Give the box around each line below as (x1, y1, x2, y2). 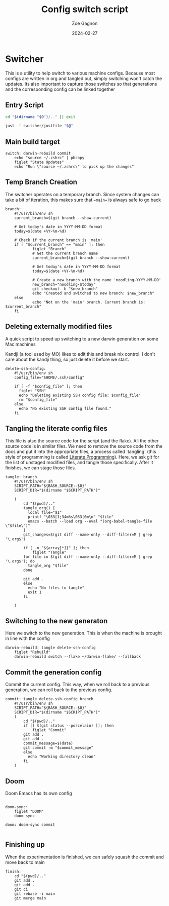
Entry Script (5, 101, 44, 109)
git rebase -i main (14, 891, 55, 896)
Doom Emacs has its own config (5, 790, 72, 796)
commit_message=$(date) (23, 741, 73, 746)
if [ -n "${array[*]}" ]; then (23, 545, 89, 550)
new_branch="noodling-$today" (32, 282, 96, 287)
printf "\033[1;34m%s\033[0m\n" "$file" (27, 514, 114, 519)
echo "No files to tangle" (27, 585, 85, 590)
